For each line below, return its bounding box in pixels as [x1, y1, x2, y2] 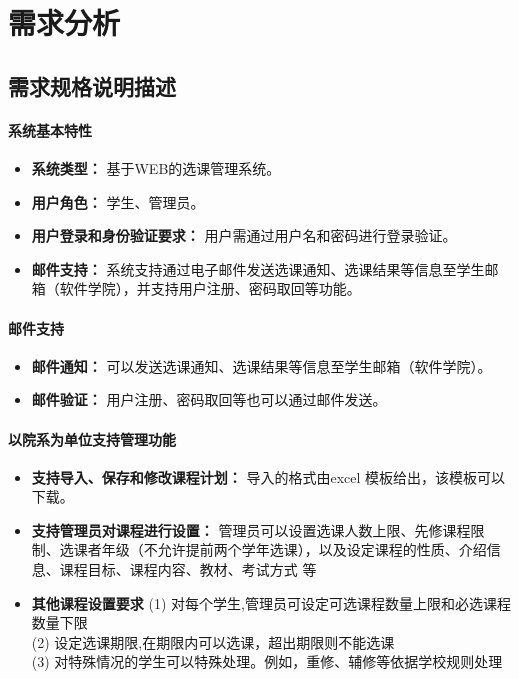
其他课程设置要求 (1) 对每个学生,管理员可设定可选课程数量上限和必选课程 [31, 592, 511, 613]
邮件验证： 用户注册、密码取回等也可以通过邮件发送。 [31, 389, 387, 410]
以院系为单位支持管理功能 [8, 428, 176, 449]
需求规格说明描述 [8, 70, 176, 101]
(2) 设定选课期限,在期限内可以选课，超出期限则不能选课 [31, 631, 395, 652]
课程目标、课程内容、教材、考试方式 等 [59, 559, 317, 580]
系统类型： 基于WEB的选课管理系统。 [31, 157, 281, 178]
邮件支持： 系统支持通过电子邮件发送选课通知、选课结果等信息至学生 [31, 258, 485, 279]
